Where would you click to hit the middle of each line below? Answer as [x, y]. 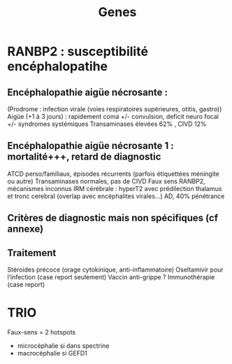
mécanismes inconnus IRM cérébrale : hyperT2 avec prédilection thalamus [115, 188]
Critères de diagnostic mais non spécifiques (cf [113, 218]
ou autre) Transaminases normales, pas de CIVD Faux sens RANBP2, [107, 181]
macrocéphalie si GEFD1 [52, 353]
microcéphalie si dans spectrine [63, 345]
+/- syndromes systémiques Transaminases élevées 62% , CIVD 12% [107, 124]
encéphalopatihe [58, 66]
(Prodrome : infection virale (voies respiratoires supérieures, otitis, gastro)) [115, 109]
